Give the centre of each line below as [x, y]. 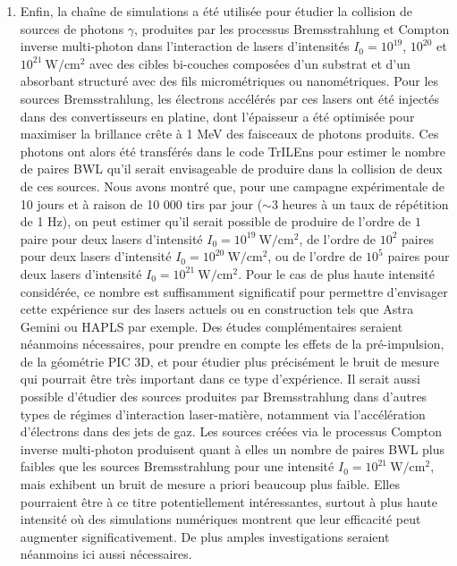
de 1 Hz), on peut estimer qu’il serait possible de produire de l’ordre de [216, 221]
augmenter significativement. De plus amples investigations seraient [205, 536]
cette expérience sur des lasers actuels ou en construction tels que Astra [217, 309]
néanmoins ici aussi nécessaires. [106, 554]
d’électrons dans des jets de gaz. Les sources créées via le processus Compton [231, 431]
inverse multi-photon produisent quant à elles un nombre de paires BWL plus [233, 448]
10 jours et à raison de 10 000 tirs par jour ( [141, 203]
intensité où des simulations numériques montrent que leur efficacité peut [220, 519]
